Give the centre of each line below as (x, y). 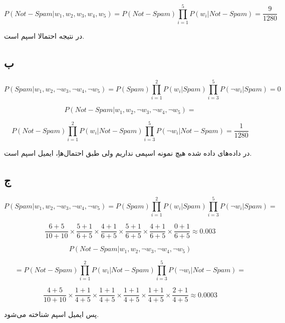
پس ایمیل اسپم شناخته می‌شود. (52, 314)
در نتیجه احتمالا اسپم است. (44, 36)
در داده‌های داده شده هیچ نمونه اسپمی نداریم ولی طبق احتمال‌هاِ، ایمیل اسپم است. (128, 153)
